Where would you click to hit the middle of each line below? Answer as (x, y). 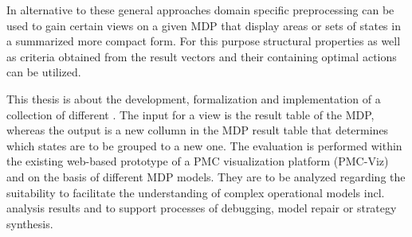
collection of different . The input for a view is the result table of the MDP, (190, 114)
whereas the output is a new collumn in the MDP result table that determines (198, 130)
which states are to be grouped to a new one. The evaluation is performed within (204, 145)
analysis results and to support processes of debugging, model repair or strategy (202, 208)
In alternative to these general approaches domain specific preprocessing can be (200, 10)
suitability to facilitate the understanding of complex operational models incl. (196, 192)
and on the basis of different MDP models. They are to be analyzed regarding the (206, 176)
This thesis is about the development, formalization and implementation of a (194, 98)
